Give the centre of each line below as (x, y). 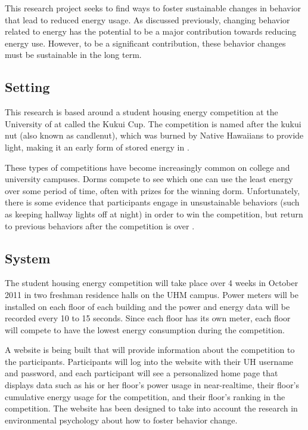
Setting (27, 87)
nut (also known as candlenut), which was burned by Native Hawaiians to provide (154, 135)
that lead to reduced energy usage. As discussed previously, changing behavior (147, 19)
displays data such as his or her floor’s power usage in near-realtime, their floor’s (152, 385)
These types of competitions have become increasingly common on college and (147, 167)
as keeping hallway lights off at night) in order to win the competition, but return (154, 214)
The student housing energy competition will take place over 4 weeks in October (152, 283)
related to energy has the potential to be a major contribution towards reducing (151, 31)
